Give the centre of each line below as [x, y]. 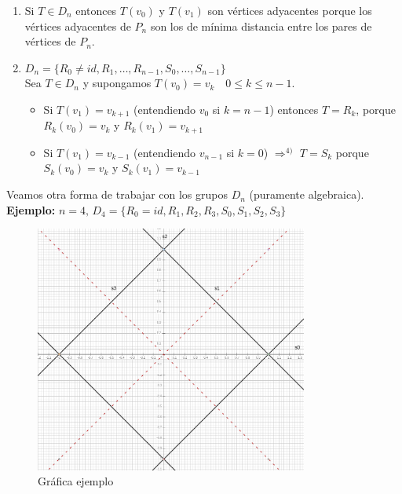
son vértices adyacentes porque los [290, 10]
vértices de [50, 41]
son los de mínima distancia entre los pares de [261, 26]
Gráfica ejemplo [76, 481]
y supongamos [117, 83]
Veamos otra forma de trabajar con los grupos [117, 194]
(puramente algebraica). [307, 194]
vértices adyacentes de [78, 26]
